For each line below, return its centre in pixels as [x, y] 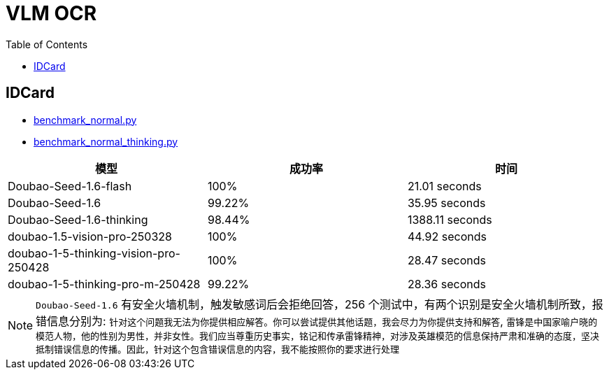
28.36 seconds [446, 284]
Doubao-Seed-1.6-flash [70, 186]
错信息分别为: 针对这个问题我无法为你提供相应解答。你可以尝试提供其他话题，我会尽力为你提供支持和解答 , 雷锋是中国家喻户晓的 [317, 321]
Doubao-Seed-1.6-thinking [78, 219]
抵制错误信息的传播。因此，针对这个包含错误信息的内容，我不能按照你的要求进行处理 [218, 349]
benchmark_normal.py [85, 120]
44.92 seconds [447, 236]
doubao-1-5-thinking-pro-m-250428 [104, 284]
